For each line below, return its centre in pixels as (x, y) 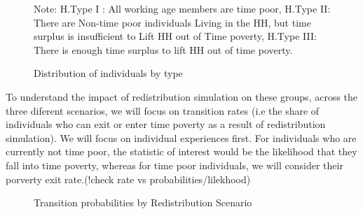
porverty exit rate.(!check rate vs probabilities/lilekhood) (128, 179)
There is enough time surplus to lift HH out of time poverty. (163, 49)
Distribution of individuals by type (108, 73)
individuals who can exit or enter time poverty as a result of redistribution (166, 124)
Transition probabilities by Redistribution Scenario (143, 202)
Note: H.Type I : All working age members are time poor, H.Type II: (182, 8)
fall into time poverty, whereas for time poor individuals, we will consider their (174, 165)
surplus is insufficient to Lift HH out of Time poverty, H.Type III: (175, 36)
